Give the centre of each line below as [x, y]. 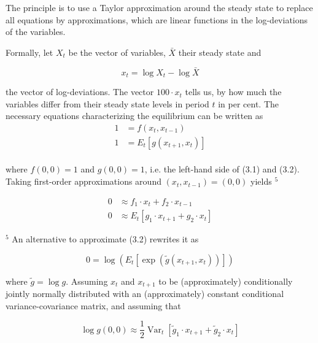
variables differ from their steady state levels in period [107, 103]
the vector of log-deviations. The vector [80, 92]
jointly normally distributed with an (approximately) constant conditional [145, 294]
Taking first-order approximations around [83, 181]
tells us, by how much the [233, 92]
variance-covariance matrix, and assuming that [93, 305]
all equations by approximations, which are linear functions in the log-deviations [157, 19]
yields [261, 181]
